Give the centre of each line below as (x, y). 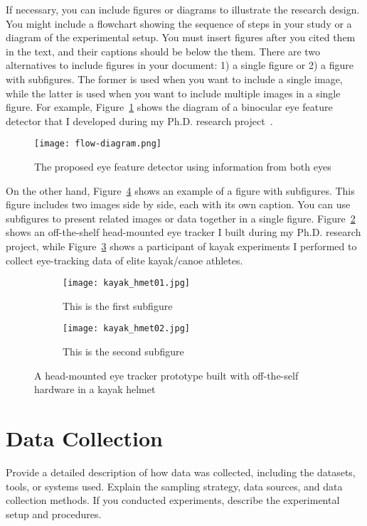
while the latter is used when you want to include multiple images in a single (173, 93)
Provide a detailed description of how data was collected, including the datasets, (181, 472)
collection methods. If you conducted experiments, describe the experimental (173, 500)
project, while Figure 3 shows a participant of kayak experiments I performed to (181, 246)
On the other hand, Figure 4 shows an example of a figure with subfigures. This (180, 190)
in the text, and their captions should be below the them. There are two (163, 51)
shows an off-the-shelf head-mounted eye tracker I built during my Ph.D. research (183, 232)
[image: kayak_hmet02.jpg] (126, 329)
